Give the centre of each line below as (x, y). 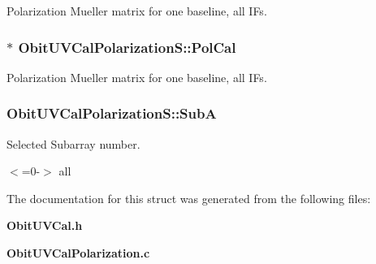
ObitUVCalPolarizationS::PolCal (127, 47)
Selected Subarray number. (73, 143)
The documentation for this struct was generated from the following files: (189, 198)
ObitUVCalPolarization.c (78, 253)
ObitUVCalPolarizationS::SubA (112, 113)
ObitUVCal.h (45, 225)
